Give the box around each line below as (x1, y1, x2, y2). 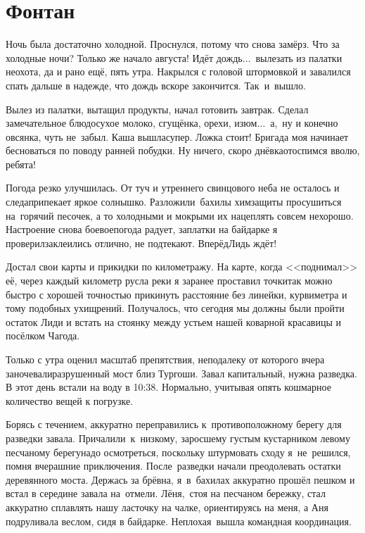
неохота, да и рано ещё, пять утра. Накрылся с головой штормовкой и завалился (6, 64, 351, 79)
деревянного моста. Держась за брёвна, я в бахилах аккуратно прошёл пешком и (6, 472, 355, 487)
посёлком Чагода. (6, 328, 80, 343)
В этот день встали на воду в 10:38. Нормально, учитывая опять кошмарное (6, 380, 331, 394)
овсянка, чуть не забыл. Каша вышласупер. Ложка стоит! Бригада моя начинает (6, 129, 349, 144)
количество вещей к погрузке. (6, 393, 133, 408)
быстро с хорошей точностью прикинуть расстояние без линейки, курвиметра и (6, 287, 347, 301)
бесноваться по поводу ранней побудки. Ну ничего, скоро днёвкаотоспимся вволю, (6, 143, 360, 158)
